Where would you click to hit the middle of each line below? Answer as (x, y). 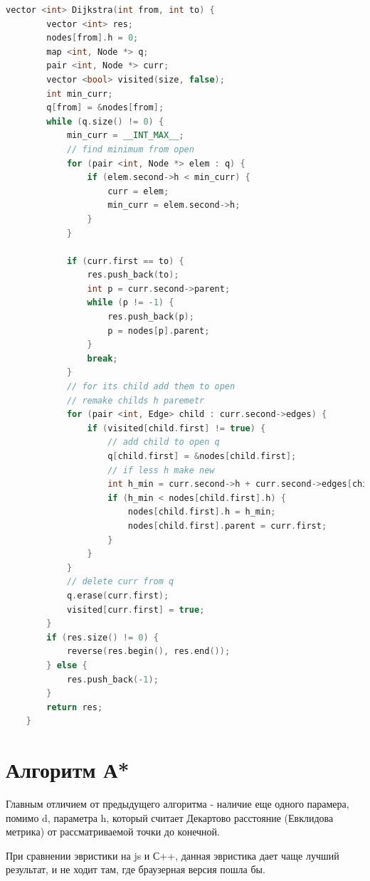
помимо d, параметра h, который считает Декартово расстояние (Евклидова (170, 817)
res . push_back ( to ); (133, 275)
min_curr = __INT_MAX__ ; (125, 136)
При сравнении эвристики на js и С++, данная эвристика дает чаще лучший (173, 855)
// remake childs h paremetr (136, 400)
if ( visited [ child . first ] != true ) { (176, 428)
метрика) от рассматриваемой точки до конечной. (113, 832)
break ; (102, 358)
